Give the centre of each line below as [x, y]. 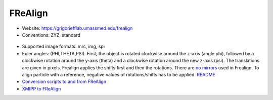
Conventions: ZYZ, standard [51, 35]
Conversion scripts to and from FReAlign [64, 82]
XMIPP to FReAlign [41, 88]
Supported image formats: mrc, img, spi [63, 46]
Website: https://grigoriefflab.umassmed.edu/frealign [77, 28]
